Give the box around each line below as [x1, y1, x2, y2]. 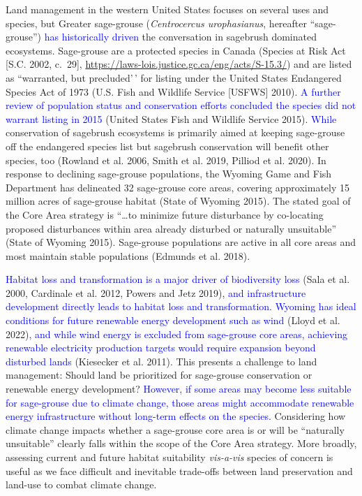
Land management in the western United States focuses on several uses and [6, 2, 329, 16]
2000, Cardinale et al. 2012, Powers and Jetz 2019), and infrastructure [6, 285, 306, 300]
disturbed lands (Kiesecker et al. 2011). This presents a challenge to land [6, 353, 317, 368]
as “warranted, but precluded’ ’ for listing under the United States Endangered [6, 70, 342, 85]
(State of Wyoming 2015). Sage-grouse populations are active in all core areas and [6, 235, 356, 249]
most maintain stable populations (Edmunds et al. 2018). [6, 248, 250, 263]
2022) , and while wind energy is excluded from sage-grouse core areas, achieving [6, 326, 348, 341]
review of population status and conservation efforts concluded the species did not [6, 98, 356, 112]
